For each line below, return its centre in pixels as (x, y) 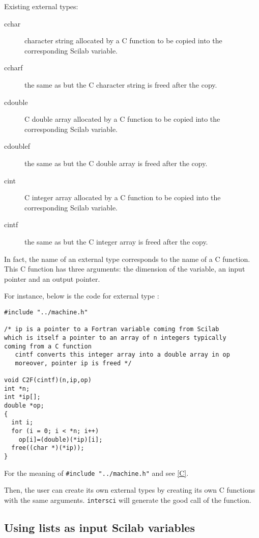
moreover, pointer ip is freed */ (73, 363)
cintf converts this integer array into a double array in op (122, 355)
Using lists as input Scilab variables (99, 527)
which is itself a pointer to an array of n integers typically (115, 338)
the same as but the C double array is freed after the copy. (116, 163)
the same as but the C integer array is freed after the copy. (116, 241)
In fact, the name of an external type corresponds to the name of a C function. (127, 259)
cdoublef (17, 146)
